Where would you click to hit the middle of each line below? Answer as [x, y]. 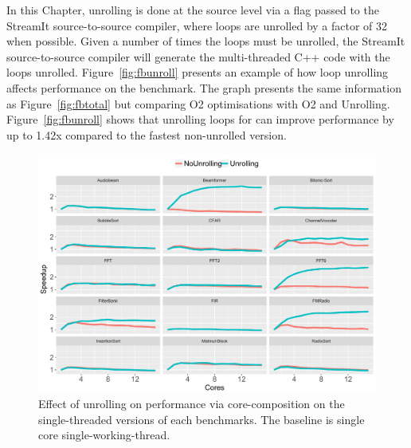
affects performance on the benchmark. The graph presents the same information [204, 87]
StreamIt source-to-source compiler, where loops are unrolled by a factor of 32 [197, 25]
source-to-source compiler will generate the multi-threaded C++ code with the [198, 56]
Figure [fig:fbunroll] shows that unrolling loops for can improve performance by [200, 119]
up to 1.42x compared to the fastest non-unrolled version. [147, 134]
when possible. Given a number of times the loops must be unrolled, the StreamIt [206, 41]
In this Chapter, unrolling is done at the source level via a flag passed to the [193, 10]
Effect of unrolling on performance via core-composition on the [192, 404]
